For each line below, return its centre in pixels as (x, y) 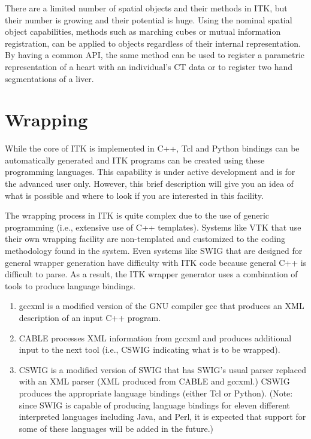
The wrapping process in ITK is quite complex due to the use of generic (137, 215)
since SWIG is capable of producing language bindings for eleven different (154, 405)
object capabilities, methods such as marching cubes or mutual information (143, 31)
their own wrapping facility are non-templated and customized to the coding (145, 239)
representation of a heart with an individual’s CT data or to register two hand (149, 66)
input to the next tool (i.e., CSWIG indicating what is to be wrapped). (150, 349)
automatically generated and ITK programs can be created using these (135, 160)
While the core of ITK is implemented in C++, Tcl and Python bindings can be (152, 148)
